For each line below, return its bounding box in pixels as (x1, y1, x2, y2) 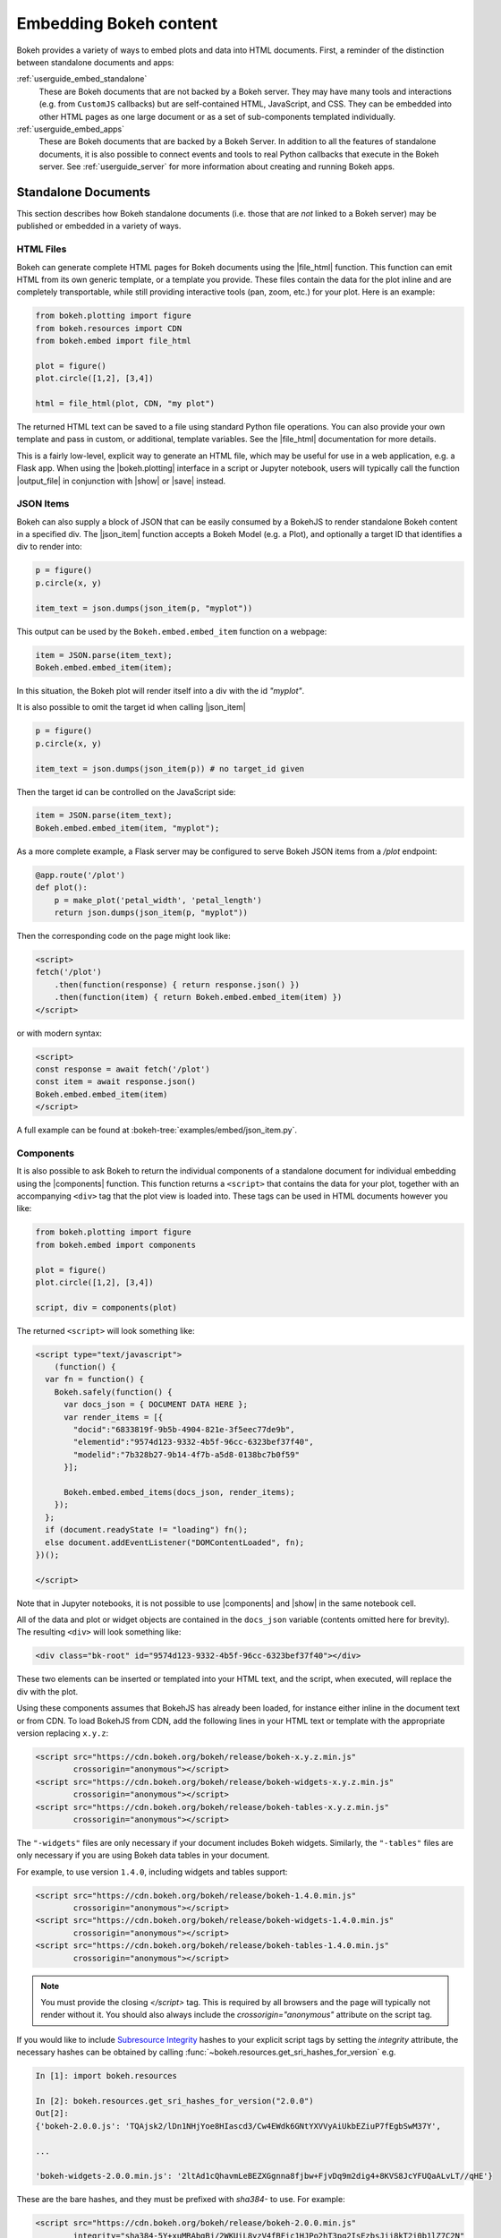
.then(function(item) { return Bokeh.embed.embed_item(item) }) (54, 992, 343, 1003)
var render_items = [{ (64, 1412, 164, 1422)
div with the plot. (16, 1686, 79, 1696)
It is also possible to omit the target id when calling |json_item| (16, 702, 246, 713)
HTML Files (16, 243, 67, 255)
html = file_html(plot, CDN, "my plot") (35, 398, 215, 408)
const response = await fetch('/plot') (35, 1063, 210, 1074)
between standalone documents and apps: (16, 56, 174, 67)
